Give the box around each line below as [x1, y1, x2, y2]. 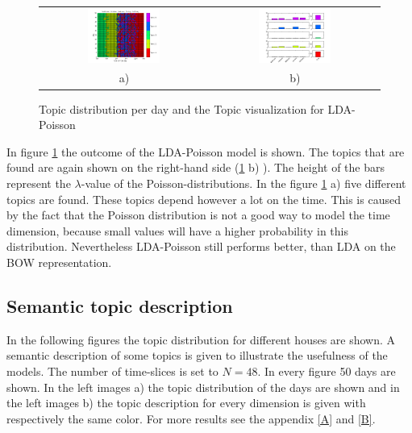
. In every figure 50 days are [257, 362, 396, 379]
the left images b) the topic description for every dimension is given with [6, 394, 366, 411]
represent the [6, 174, 71, 191]
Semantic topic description [6, 293, 233, 318]
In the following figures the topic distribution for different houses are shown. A [6, 331, 396, 348]
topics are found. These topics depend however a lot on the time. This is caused [6, 190, 401, 207]
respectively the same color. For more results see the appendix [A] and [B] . [6, 410, 376, 427]
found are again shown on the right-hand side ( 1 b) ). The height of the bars [6, 159, 385, 176]
